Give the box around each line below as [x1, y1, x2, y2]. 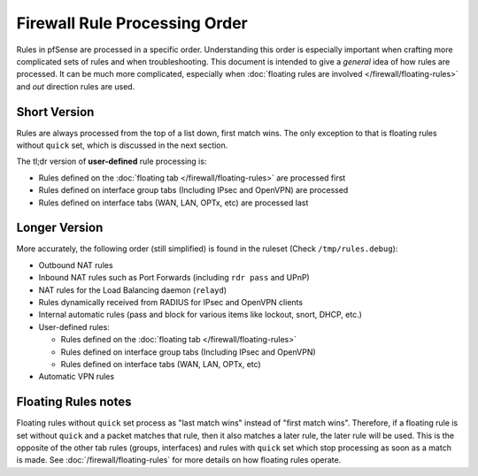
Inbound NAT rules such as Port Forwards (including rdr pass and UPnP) [38, 273, 310, 283]
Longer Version [16, 220, 104, 235]
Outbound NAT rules [38, 259, 114, 270]
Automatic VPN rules [38, 372, 115, 382]
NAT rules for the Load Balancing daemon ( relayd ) [38, 284, 227, 296]
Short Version [16, 104, 95, 119]
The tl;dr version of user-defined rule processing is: [16, 156, 207, 167]
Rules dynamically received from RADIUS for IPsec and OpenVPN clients [38, 297, 304, 308]
